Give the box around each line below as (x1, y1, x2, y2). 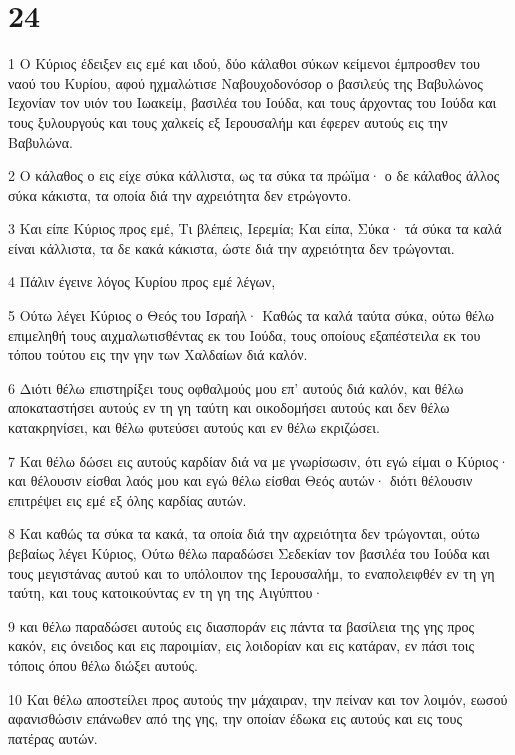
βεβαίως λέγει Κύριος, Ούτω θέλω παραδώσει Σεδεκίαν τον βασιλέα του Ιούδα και (8, 543, 490, 563)
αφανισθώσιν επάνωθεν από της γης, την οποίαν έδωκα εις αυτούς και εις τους (8, 708, 463, 729)
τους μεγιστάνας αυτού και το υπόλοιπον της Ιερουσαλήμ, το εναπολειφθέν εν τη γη (8, 562, 495, 583)
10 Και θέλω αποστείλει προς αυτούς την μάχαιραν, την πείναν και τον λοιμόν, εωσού (8, 688, 508, 709)
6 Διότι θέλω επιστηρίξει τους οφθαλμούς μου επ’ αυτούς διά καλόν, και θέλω (8, 377, 464, 398)
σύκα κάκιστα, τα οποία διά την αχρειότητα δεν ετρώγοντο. (8, 184, 352, 205)
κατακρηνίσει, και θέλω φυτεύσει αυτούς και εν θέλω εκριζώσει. (8, 417, 380, 438)
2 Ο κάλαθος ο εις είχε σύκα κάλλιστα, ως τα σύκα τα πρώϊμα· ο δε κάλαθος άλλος (8, 165, 500, 186)
